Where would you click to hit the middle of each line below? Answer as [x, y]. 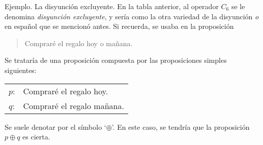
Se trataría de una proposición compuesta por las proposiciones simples [116, 60]
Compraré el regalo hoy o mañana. [79, 43]
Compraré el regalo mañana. [74, 105]
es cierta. [36, 137]
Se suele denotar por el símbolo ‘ [55, 126]
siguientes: [21, 70]
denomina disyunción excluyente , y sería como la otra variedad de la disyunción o [132, 16]
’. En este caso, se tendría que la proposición [181, 126]
